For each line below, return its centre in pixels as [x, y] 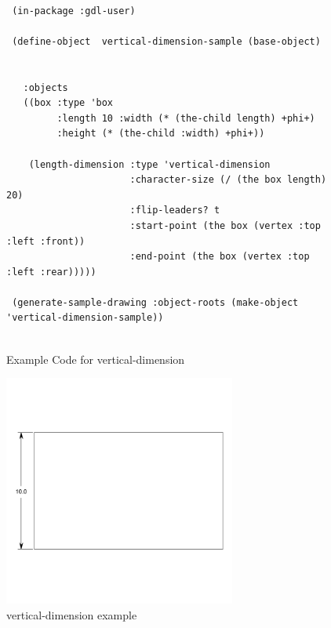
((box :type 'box [68, 103]
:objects [45, 87]
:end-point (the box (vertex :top [220, 257]
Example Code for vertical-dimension [96, 359]
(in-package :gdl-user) [74, 11]
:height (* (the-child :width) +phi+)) [161, 134]
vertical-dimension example [72, 614]
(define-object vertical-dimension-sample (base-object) [166, 41]
